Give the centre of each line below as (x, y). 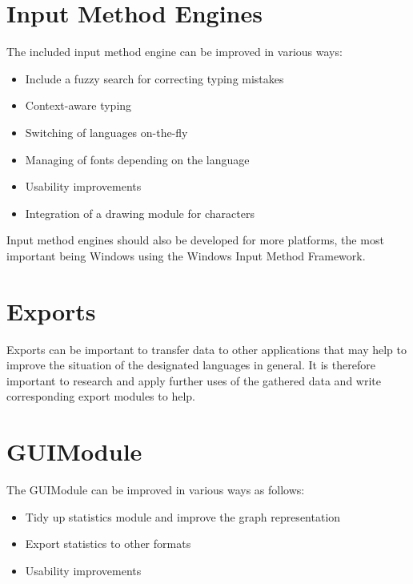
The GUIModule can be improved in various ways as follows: (156, 490)
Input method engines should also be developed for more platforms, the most (195, 240)
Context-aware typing (78, 105)
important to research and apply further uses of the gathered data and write (194, 380)
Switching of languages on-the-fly (106, 132)
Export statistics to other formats (108, 544)
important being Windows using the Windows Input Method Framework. (186, 255)
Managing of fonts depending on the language (137, 159)
